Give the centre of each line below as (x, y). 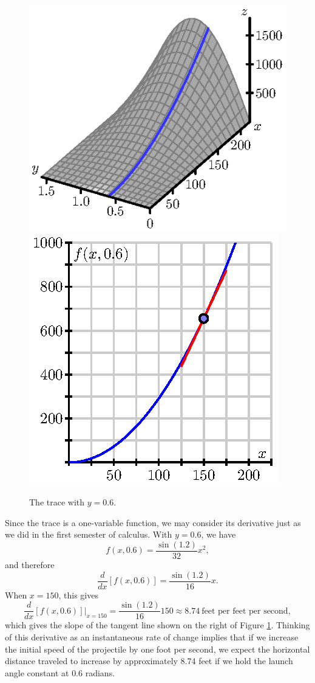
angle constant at (37, 672)
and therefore (30, 565)
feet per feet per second (245, 611)
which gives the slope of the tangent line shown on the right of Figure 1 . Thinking (157, 625)
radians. (100, 672)
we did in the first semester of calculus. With (89, 534)
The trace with (57, 502)
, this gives (78, 595)
